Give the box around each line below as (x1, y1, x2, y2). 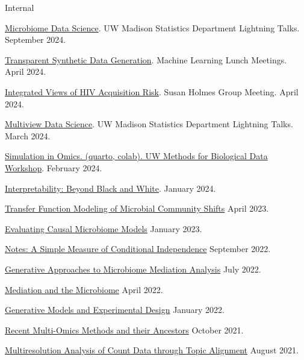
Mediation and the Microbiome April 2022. (5, 283, 163, 295)
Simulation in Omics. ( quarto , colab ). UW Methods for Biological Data (5, 150, 268, 162)
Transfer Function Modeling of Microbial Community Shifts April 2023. (5, 202, 269, 215)
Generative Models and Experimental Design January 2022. (5, 303, 225, 316)
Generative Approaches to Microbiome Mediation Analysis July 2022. (5, 262, 261, 275)
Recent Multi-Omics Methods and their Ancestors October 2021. (5, 323, 244, 336)
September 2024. (5, 33, 66, 46)
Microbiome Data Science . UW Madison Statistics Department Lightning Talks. (5, 21, 300, 34)
